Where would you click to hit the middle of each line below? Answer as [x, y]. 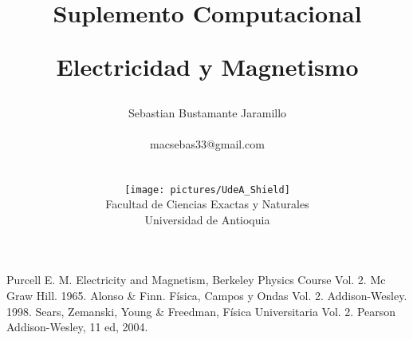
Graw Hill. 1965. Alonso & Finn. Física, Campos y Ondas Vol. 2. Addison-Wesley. [207, 295]
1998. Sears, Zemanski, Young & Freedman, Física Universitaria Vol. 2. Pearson [201, 311]
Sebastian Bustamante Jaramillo [207, 112]
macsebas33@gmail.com [207, 143]
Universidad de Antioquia [207, 219]
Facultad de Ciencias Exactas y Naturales [207, 204]
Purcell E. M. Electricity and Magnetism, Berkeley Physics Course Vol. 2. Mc [196, 280]
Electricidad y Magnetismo [207, 67]
